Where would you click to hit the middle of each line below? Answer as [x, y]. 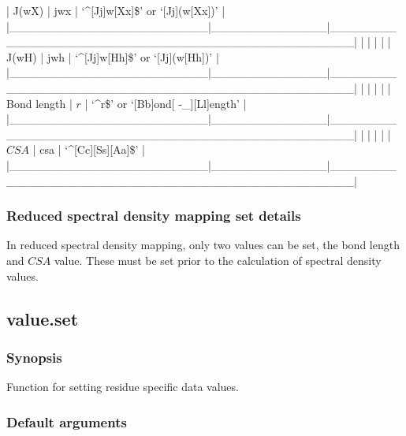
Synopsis [34, 357]
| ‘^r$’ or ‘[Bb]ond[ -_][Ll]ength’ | [166, 103]
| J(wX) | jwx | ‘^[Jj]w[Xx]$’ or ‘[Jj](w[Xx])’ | [116, 10]
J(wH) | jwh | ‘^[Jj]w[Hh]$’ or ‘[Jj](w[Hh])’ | [113, 56]
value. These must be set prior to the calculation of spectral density [218, 260]
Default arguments [67, 421]
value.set [43, 318]
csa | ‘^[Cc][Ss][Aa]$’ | [92, 149]
